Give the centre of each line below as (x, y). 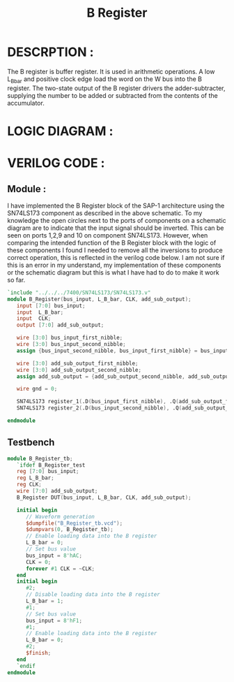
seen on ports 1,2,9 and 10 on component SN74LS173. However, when (108, 235)
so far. (16, 280)
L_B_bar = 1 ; (45, 601)
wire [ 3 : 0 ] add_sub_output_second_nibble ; (79, 370)
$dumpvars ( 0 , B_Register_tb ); (69, 530)
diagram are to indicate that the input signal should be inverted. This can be (116, 228)
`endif (26, 666)
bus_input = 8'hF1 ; (54, 621)
